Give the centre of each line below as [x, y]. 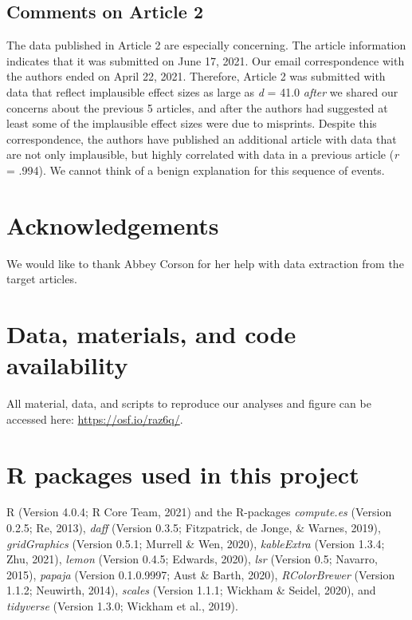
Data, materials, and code [151, 334]
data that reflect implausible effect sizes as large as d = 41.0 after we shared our [202, 91]
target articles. [42, 279]
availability [67, 365]
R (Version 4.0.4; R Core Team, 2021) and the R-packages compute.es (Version [199, 512]
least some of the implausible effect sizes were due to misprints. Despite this [192, 123]
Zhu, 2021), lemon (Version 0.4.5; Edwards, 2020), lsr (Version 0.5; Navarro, [192, 559]
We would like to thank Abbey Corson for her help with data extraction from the [205, 263]
